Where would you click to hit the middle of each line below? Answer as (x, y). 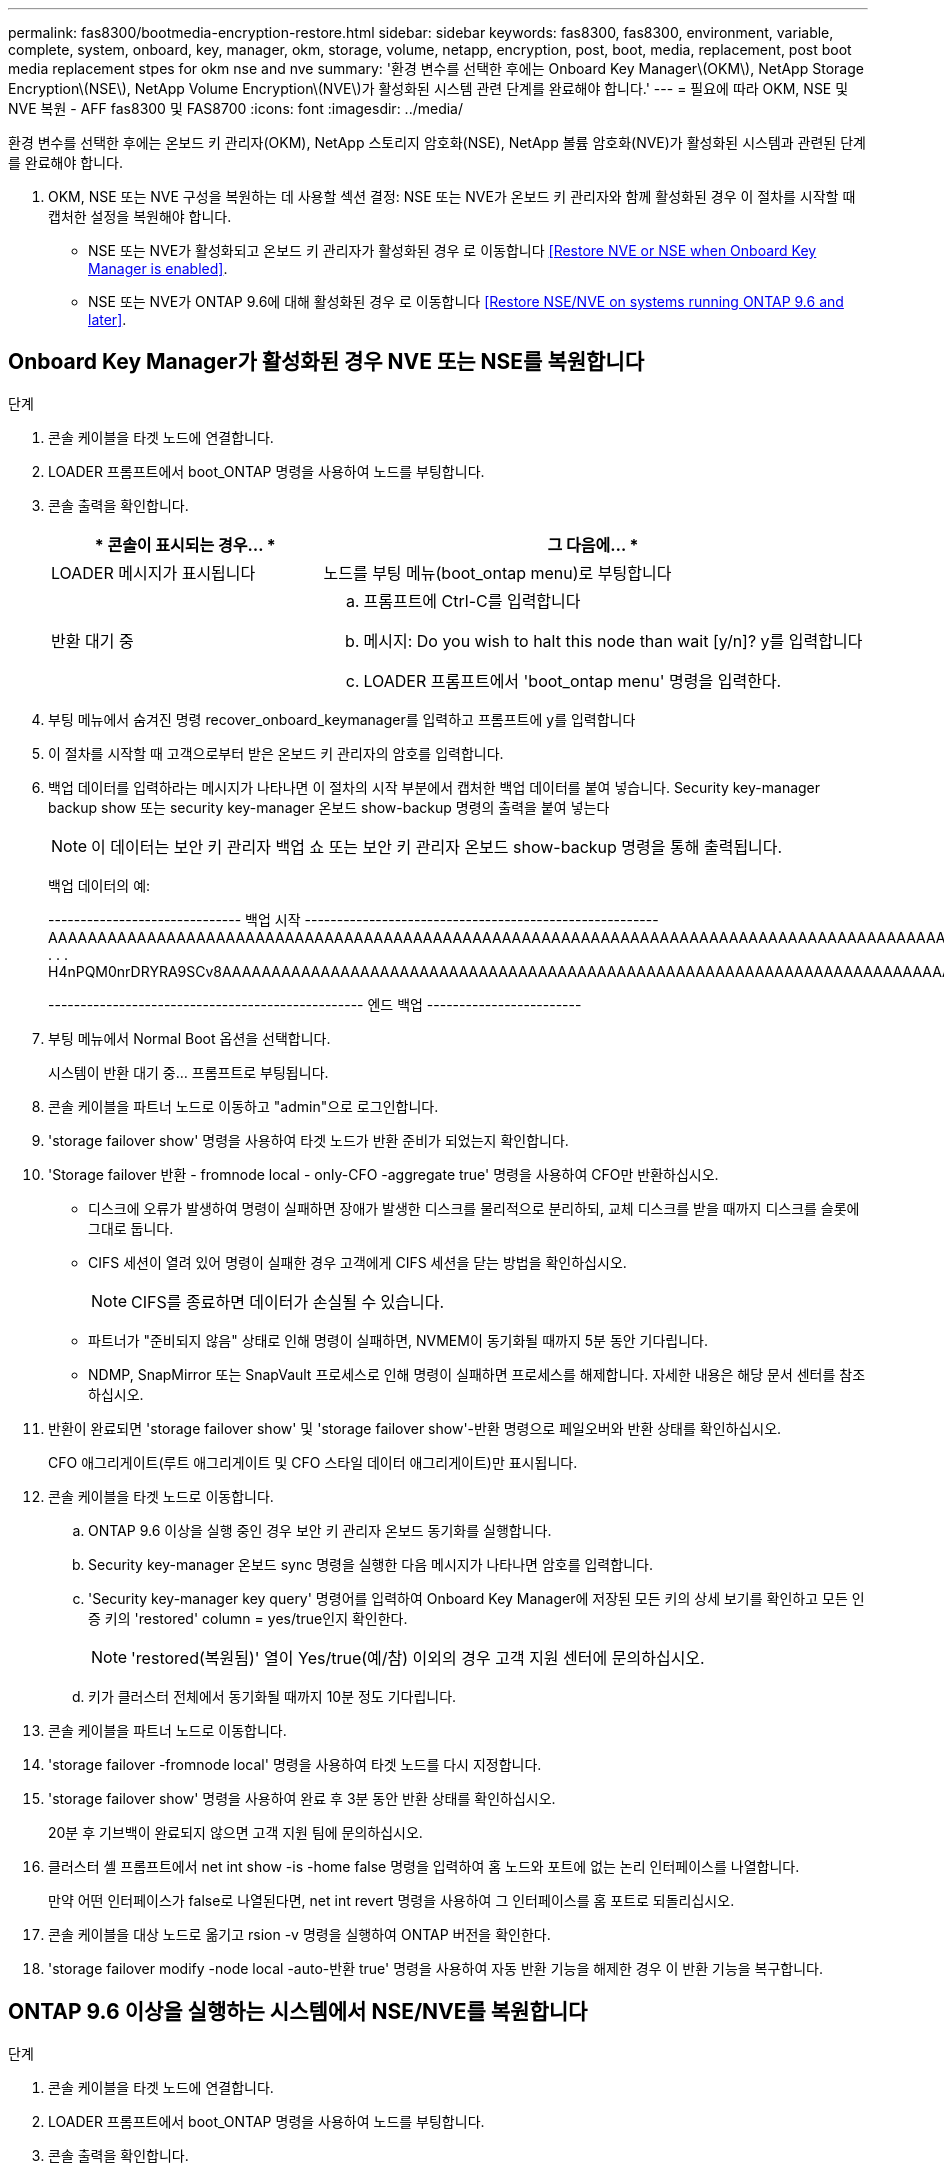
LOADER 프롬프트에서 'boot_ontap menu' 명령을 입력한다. (572, 680)
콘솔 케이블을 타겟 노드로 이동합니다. (161, 1496)
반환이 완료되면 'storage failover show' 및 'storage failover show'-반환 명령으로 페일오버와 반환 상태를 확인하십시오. (415, 1428)
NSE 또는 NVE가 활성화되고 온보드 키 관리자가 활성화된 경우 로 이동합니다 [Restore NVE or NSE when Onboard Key (452, 250)
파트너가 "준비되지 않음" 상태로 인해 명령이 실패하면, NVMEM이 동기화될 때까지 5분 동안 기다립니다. (398, 1340)
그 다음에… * (593, 544)
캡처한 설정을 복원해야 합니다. (140, 216)
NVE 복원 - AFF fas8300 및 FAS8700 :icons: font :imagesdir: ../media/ (236, 108)
